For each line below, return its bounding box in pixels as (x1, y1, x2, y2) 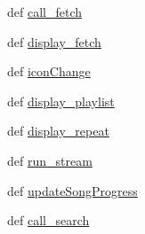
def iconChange (7, 62, 91, 81)
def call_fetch (7, 3, 83, 20)
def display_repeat (7, 121, 109, 140)
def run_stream (7, 151, 93, 169)
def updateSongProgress (7, 181, 138, 199)
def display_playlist (7, 91, 115, 110)
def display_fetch (7, 32, 101, 51)
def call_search (7, 211, 90, 230)
